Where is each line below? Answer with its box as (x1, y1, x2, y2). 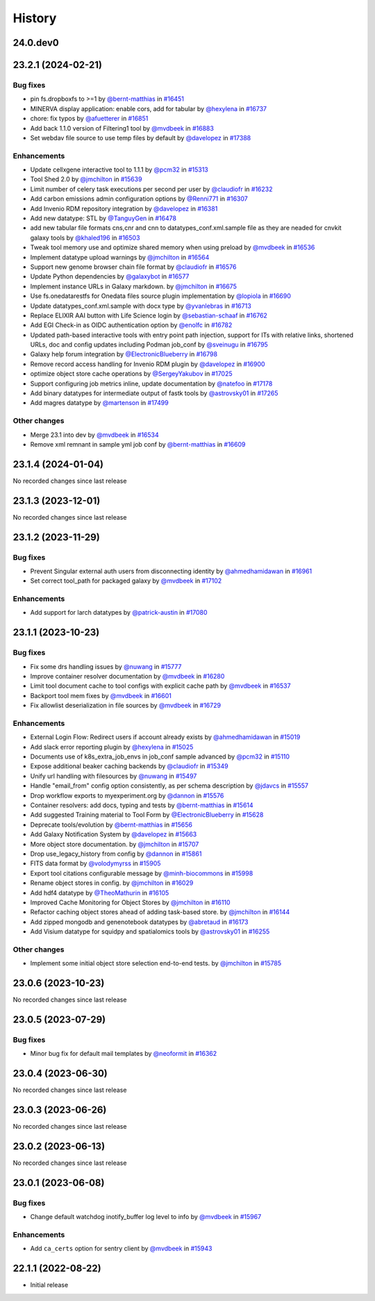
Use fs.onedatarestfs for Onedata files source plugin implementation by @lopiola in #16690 (30, 292, 292, 300)
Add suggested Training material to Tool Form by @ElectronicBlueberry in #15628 (30, 811, 264, 819)
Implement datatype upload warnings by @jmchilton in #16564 (30, 253, 210, 261)
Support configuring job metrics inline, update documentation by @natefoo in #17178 (30, 379, 273, 388)
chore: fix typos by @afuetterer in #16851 (30, 115, 149, 123)
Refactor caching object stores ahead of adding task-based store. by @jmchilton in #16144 (30, 908, 290, 916)
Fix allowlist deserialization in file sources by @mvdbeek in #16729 (30, 702, 222, 710)
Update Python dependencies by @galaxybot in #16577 (30, 272, 190, 281)
